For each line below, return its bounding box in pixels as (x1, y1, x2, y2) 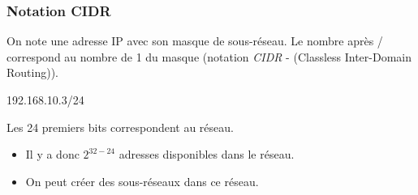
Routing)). (6, 64, 58, 81)
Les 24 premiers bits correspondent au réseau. (6, 118, 234, 135)
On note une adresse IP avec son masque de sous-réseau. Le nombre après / (6, 32, 383, 49)
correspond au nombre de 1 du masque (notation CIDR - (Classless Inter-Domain (6, 48, 412, 65)
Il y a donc (25, 146, 80, 163)
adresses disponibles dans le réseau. (119, 146, 295, 163)
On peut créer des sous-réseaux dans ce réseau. (25, 172, 259, 189)
